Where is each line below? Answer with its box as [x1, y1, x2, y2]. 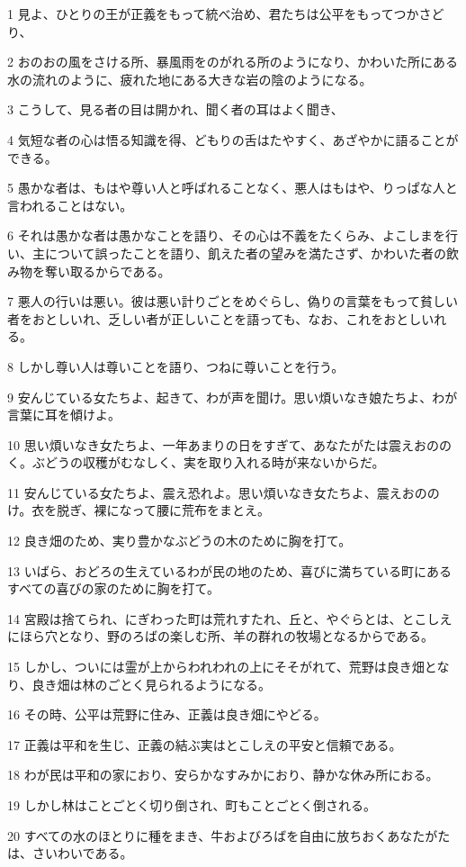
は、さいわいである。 [7, 844, 133, 862]
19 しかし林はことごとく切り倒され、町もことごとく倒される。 [7, 796, 376, 814]
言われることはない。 [7, 195, 133, 214]
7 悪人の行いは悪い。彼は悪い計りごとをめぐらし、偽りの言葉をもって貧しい [7, 292, 458, 311]
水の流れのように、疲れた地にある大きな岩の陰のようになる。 [7, 69, 372, 88]
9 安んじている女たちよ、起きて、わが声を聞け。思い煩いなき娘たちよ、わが [7, 387, 458, 406]
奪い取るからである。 [44, 261, 171, 280]
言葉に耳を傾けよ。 [7, 405, 121, 424]
